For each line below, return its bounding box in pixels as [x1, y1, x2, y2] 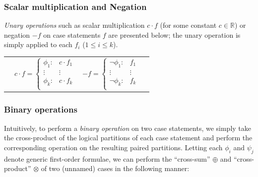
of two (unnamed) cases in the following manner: [41, 163, 190, 174]
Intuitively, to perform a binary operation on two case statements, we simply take [4, 122, 252, 133]
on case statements [43, 29, 101, 40]
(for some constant [160, 20, 217, 30]
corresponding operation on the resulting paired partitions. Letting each [4, 142, 223, 152]
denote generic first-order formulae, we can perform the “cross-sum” [4, 153, 210, 164]
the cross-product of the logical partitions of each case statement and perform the [4, 132, 253, 143]
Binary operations [4, 103, 77, 116]
